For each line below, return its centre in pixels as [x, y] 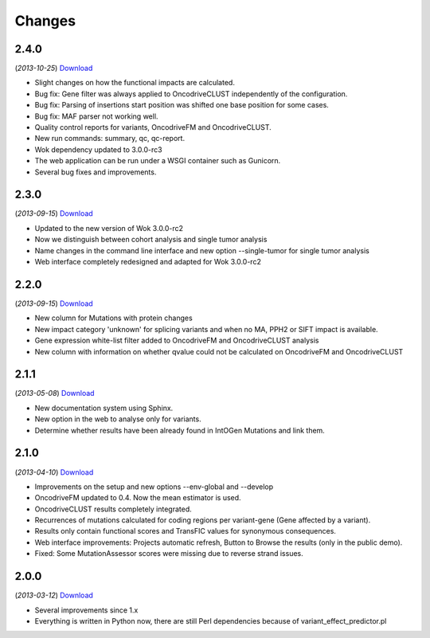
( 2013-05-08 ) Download [55, 393]
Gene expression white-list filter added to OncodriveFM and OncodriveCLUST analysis [177, 341]
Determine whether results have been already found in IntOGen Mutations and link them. [180, 430]
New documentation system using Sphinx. [104, 408]
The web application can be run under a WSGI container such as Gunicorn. [158, 161]
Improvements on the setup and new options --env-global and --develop [154, 487]
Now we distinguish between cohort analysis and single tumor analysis [151, 240]
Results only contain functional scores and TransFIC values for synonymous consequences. [185, 531]
